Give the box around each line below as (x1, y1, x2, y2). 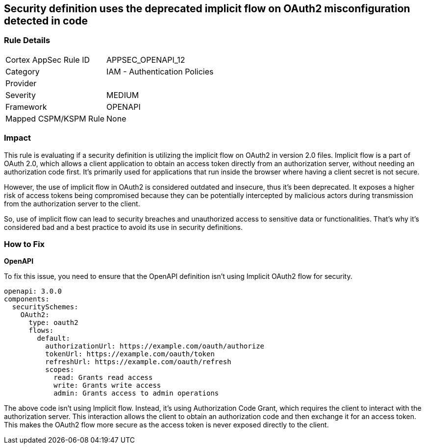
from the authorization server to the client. (4, 199, 140, 208)
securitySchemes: (12, 303, 78, 311)
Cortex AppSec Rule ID (5, 54, 90, 65)
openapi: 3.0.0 (4, 287, 62, 296)
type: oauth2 (28, 319, 78, 327)
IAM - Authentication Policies (106, 66, 214, 76)
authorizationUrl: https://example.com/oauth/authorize (45, 342, 265, 350)
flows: (28, 326, 54, 335)
